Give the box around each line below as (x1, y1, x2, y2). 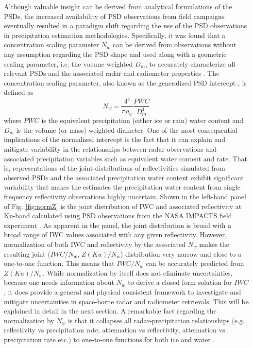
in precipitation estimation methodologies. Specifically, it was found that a (4, 30, 226, 40)
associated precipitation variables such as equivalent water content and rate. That (4, 153, 248, 163)
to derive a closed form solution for (128, 277, 232, 287)
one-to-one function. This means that (4, 258, 115, 268)
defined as (4, 87, 34, 97)
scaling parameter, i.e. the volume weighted (4, 58, 133, 69)
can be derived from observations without (113, 39, 236, 50)
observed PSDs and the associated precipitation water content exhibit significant (4, 172, 244, 182)
